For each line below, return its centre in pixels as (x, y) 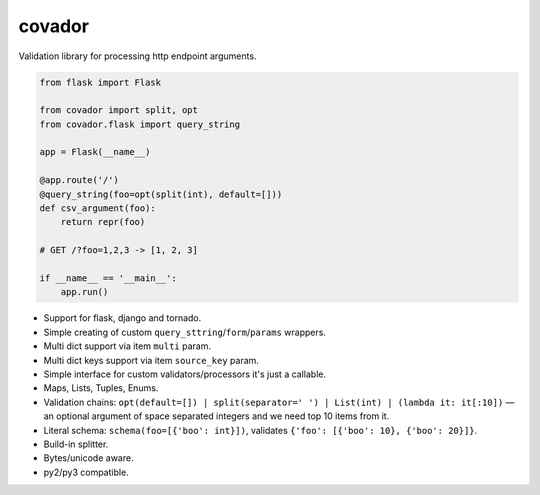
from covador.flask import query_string (139, 124)
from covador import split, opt (119, 110)
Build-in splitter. (76, 444)
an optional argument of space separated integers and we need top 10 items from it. (216, 416)
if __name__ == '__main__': (108, 278)
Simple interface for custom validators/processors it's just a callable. (185, 374)
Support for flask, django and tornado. (122, 318)
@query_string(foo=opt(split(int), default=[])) (161, 194)
